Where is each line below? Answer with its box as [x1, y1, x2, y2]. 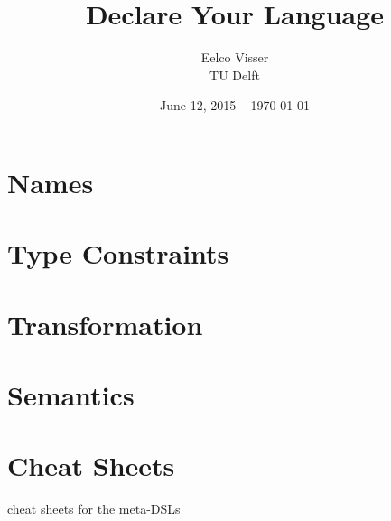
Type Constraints [7, 235, 229, 272]
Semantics [7, 377, 135, 414]
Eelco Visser [200, 48, 269, 67]
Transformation [7, 305, 203, 342]
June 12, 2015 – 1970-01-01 [160, 96, 310, 115]
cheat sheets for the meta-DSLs [7, 499, 181, 518]
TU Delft [209, 65, 260, 84]
